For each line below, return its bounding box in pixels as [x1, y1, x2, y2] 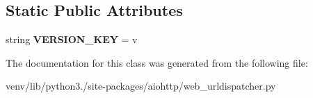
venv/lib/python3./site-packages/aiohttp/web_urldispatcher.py [6, 79, 276, 93]
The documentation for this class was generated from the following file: [6, 55, 308, 70]
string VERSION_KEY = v [6, 32, 138, 47]
